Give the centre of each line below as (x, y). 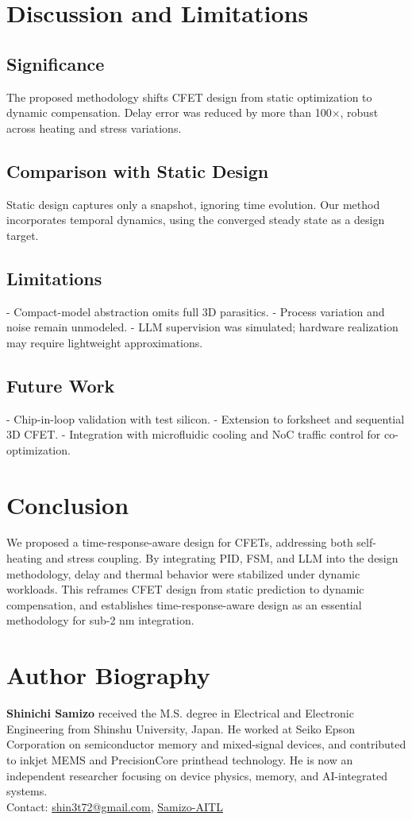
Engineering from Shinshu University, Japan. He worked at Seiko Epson (181, 728)
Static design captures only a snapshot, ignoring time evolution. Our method (193, 204)
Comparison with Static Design (138, 170)
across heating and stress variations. (94, 128)
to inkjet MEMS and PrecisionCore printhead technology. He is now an (180, 759)
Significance (56, 63)
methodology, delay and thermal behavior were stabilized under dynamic (183, 573)
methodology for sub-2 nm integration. (100, 620)
